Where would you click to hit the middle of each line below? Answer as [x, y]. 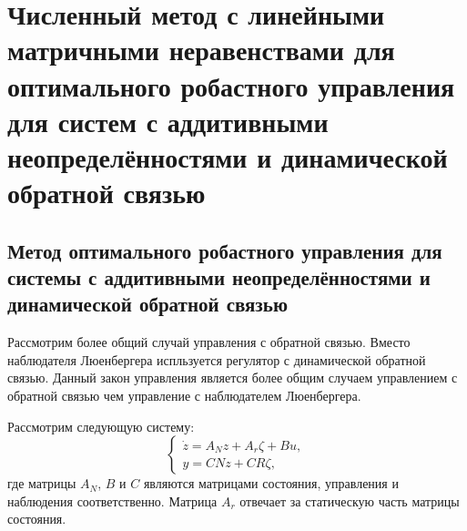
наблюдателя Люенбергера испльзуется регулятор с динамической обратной [217, 359]
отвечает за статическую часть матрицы [350, 500]
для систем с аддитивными [168, 121]
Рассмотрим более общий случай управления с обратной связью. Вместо [209, 342]
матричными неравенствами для [201, 50]
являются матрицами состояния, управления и [271, 483]
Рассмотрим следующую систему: [101, 426]
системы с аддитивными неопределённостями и [219, 277]
